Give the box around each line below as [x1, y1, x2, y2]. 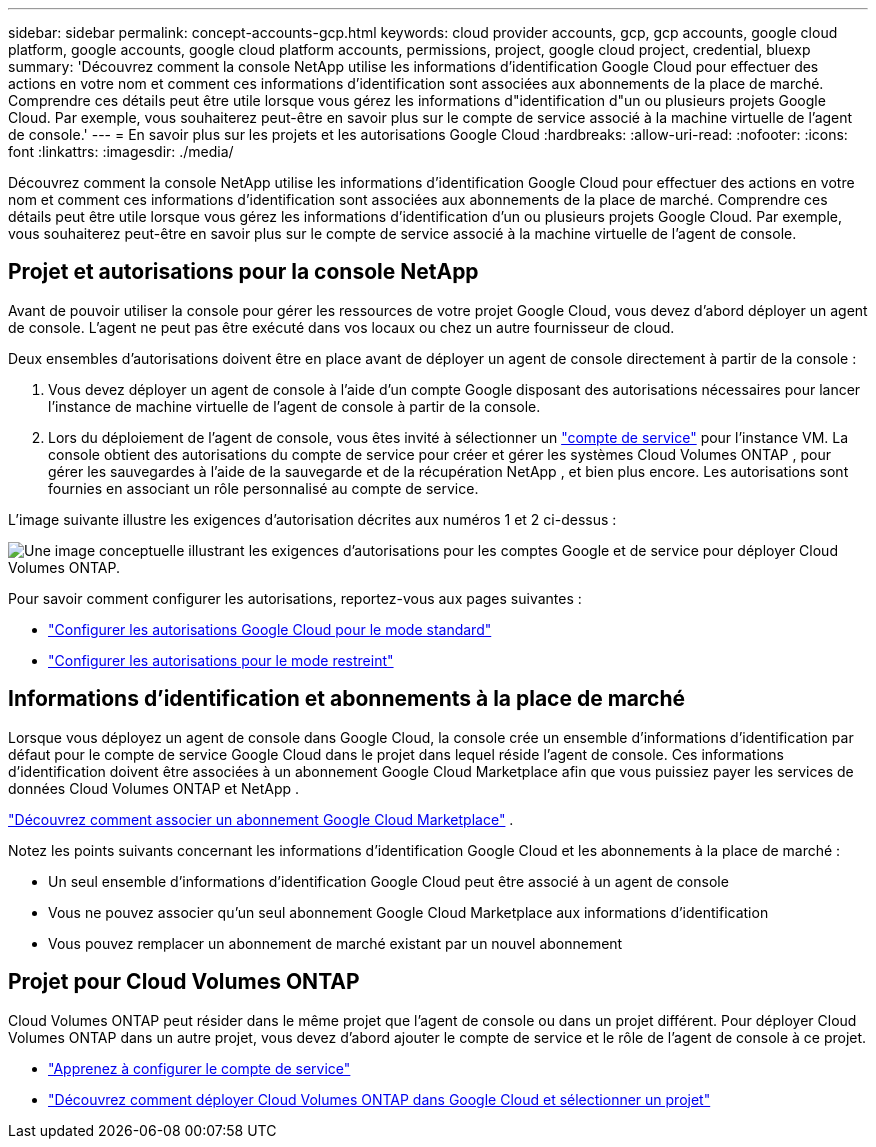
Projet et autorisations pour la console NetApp [8, 259, 479, 285]
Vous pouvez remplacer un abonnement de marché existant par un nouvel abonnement [48, 934, 623, 952]
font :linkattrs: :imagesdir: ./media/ [8, 143, 234, 160]
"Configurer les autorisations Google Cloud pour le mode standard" [48, 620, 492, 638]
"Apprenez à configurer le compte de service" [48, 1059, 351, 1077]
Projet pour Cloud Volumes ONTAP [8, 969, 360, 995]
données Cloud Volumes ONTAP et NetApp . [8, 779, 300, 797]
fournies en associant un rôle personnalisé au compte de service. [48, 479, 479, 497]
